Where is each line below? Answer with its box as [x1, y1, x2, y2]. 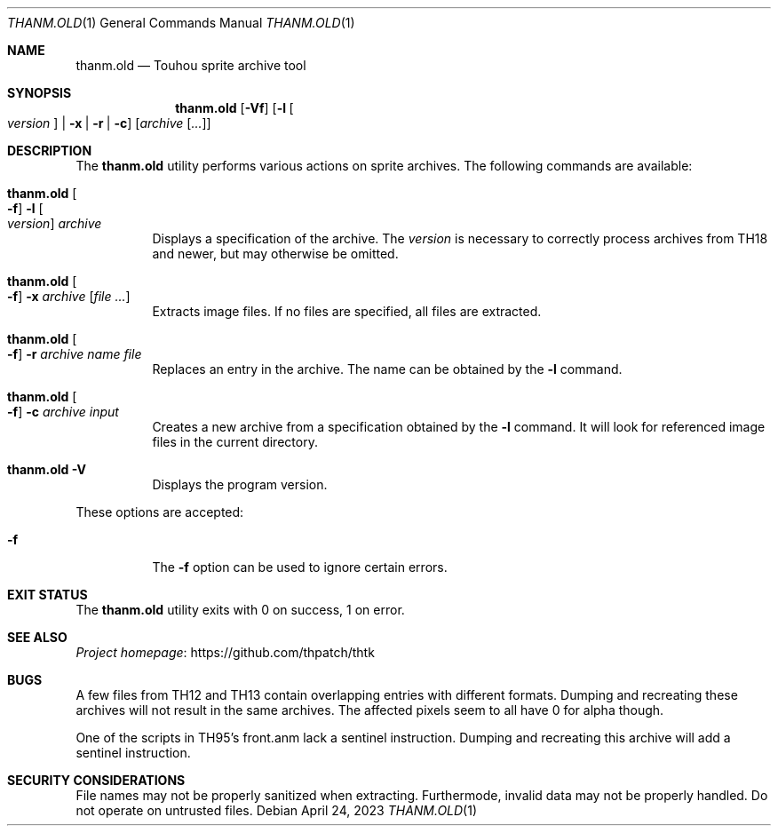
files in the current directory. [152, 434, 318, 449]
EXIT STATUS [7, 587, 88, 602]
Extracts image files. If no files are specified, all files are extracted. [152, 304, 542, 319]
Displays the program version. [152, 477, 328, 492]
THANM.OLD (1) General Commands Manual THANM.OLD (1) [7, 15, 355, 30]
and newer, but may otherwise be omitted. [152, 246, 399, 261]
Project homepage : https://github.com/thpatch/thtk [75, 645, 375, 660]
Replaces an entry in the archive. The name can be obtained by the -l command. [152, 361, 623, 377]
